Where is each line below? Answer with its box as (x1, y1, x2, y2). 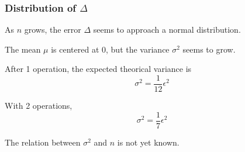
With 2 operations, (5, 99, 73, 112)
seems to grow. (182, 43, 236, 55)
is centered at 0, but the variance (51, 43, 170, 55)
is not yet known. (117, 136, 180, 148)
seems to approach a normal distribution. (93, 23, 241, 36)
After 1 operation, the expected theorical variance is (5, 63, 192, 75)
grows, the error (24, 23, 81, 36)
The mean (5, 43, 41, 55)
